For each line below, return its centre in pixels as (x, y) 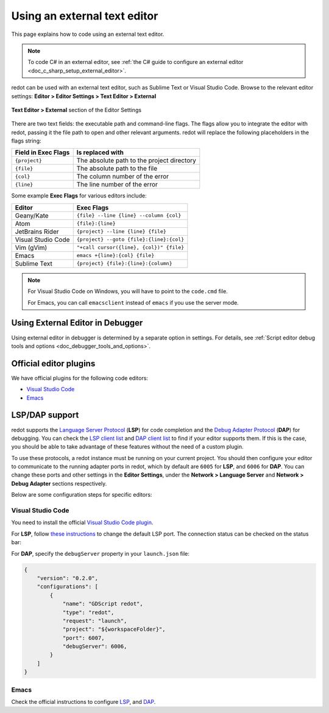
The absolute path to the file (117, 169)
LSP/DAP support (45, 415)
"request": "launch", (95, 621)
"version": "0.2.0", (68, 578)
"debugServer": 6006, (95, 647)
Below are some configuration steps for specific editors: (82, 495)
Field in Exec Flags (42, 152)
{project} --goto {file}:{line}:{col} (130, 240)
